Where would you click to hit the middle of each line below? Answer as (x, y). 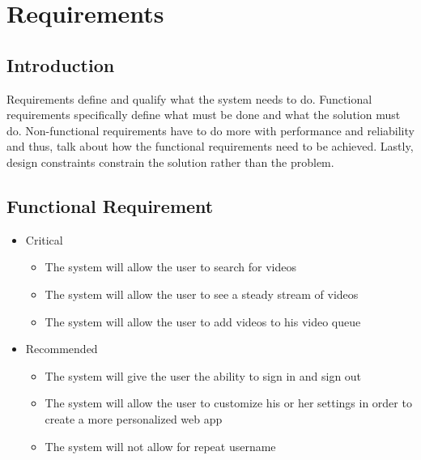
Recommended (62, 349)
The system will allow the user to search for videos (170, 267)
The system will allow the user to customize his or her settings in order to (228, 403)
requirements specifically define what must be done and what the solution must (204, 115)
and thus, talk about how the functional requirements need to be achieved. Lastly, (210, 146)
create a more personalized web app (134, 418)
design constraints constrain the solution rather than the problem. (170, 162)
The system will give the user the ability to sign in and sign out (203, 375)
